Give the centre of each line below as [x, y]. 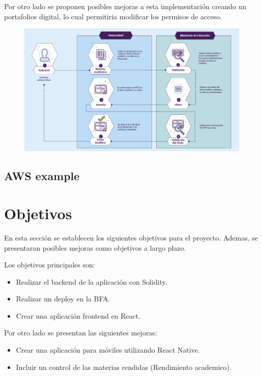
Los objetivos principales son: [50, 265]
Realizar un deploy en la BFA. [63, 299]
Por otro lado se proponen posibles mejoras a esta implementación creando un [125, 6]
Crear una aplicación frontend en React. [78, 315]
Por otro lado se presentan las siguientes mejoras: [81, 333]
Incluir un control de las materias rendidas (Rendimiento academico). [124, 367]
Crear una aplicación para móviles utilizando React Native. [108, 350]
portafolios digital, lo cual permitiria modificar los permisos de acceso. [113, 16]
